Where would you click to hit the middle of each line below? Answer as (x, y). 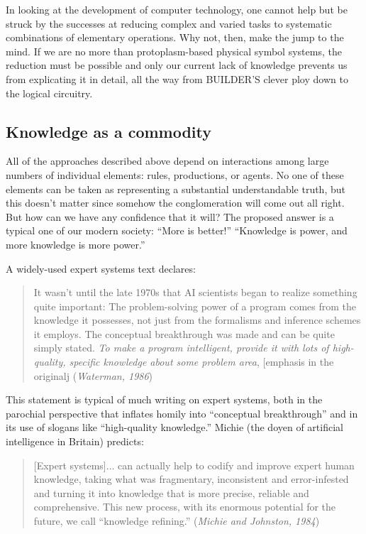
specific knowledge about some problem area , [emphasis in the (201, 362)
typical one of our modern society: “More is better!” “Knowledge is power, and (177, 230)
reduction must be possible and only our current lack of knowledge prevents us (177, 65)
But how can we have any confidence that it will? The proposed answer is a (170, 216)
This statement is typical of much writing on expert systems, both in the (164, 399)
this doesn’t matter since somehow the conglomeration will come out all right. (175, 203)
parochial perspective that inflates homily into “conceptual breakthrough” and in (182, 413)
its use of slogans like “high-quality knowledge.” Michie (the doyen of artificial (174, 427)
